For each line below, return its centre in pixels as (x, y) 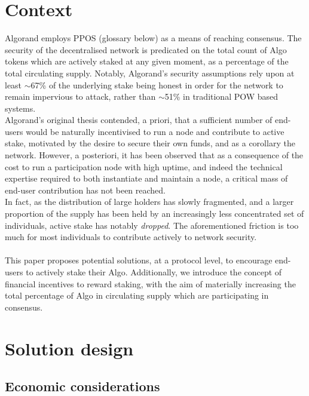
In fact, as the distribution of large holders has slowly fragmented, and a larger (149, 202)
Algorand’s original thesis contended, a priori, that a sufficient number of (139, 120)
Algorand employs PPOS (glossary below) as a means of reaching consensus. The (153, 38)
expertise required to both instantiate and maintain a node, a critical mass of (146, 178)
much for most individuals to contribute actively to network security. (131, 237)
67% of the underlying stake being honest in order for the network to (157, 85)
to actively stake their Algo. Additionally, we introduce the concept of (154, 272)
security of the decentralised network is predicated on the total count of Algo (146, 49)
